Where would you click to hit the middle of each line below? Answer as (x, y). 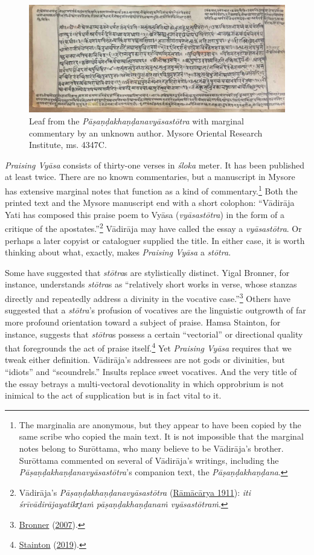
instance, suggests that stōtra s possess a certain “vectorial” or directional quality (154, 334)
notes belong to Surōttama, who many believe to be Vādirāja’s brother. (151, 448)
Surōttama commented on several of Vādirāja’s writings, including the (149, 460)
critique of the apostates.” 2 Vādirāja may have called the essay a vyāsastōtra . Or (153, 228)
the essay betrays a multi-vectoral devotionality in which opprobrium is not (145, 383)
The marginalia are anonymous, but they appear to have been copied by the (160, 424)
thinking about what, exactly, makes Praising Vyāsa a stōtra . (118, 252)
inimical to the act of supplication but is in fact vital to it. (113, 395)
